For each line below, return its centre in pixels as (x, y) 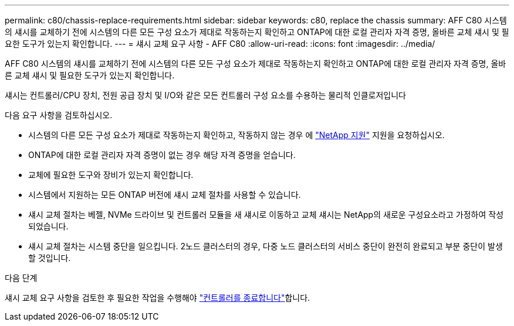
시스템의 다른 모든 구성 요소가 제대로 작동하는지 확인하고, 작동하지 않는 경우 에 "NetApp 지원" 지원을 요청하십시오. (236, 135)
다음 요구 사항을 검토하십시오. (59, 115)
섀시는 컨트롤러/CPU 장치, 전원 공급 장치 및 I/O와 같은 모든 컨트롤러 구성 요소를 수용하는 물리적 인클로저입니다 (205, 95)
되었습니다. (48, 226)
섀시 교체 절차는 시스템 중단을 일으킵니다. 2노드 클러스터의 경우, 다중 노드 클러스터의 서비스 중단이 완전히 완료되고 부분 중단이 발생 (266, 246)
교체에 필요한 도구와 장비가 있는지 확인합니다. (111, 175)
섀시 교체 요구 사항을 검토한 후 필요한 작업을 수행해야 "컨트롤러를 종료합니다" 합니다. (158, 298)
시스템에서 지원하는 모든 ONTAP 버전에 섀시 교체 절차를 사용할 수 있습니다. (165, 195)
